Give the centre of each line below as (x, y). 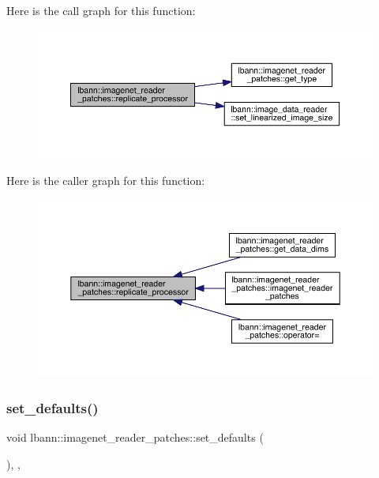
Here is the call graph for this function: (101, 10)
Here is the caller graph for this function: (106, 181)
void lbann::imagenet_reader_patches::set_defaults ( (135, 437)
